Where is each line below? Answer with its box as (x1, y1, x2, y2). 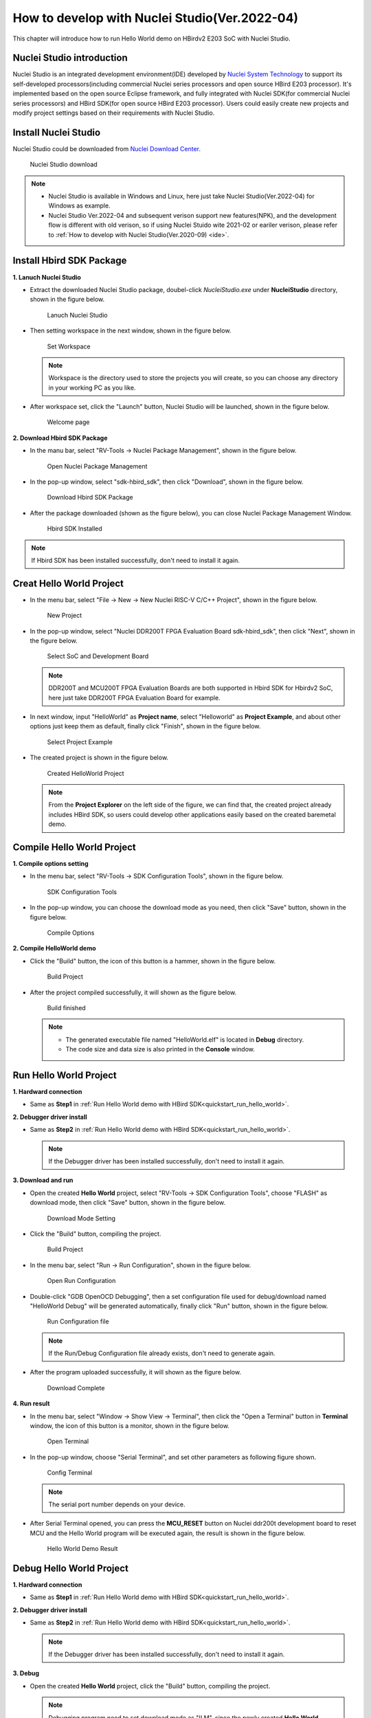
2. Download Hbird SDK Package (12, 434, 108, 442)
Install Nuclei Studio (12, 126, 101, 138)
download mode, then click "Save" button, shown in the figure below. (30, 1198, 226, 1207)
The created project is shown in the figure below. (30, 753, 168, 762)
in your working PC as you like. (48, 383, 136, 392)
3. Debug (12, 1669, 40, 1677)
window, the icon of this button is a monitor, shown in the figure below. (30, 1422, 230, 1430)
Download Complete (47, 1383, 105, 1392)
